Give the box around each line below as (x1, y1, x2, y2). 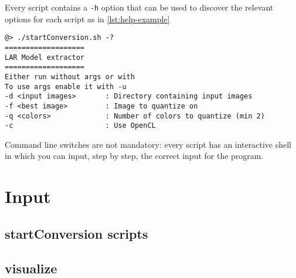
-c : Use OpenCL (5, 121, 156, 130)
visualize (5, 259, 57, 277)
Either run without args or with (5, 72, 135, 81)
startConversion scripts (5, 224, 148, 242)
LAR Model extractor (5, 53, 85, 62)
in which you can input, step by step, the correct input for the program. (5, 150, 264, 162)
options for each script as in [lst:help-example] (5, 12, 170, 25)
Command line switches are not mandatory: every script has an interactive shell (5, 138, 291, 150)
